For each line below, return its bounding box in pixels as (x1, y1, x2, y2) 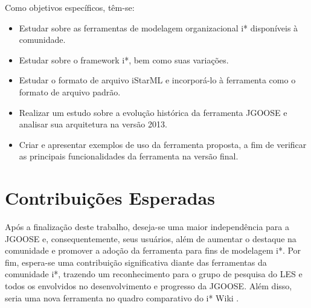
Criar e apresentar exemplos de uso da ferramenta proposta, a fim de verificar (19, 138, 307, 150)
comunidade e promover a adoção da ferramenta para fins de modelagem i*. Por (5, 244, 301, 257)
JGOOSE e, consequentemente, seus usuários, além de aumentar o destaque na (5, 232, 297, 245)
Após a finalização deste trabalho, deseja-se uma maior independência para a (5, 220, 289, 233)
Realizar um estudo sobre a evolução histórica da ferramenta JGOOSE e (19, 106, 287, 118)
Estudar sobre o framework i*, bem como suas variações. (19, 53, 229, 66)
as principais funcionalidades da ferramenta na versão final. (19, 150, 239, 162)
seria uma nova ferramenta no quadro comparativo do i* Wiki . (5, 291, 239, 304)
